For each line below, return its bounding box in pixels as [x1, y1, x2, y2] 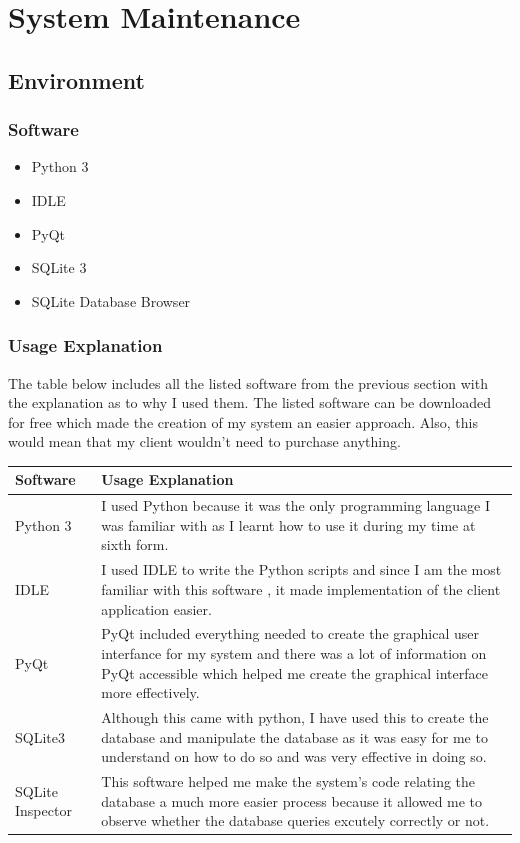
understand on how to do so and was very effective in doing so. [101, 746, 487, 767]
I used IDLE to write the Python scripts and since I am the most [101, 559, 502, 580]
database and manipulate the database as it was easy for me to [101, 726, 488, 747]
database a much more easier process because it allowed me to [101, 790, 483, 811]
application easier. [101, 598, 212, 619]
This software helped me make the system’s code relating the [101, 771, 476, 791]
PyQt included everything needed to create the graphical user [101, 623, 479, 644]
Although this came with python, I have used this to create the [101, 706, 489, 727]
